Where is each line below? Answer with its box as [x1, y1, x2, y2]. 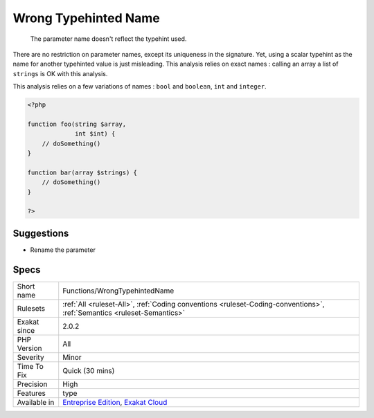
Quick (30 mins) [62, 365, 115, 375]
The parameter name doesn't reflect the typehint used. [30, 35, 187, 43]
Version [17, 343, 42, 353]
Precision [17, 379, 48, 389]
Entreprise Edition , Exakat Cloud [62, 397, 168, 407]
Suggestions [12, 227, 69, 239]
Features [17, 388, 46, 398]
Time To [17, 361, 44, 371]
